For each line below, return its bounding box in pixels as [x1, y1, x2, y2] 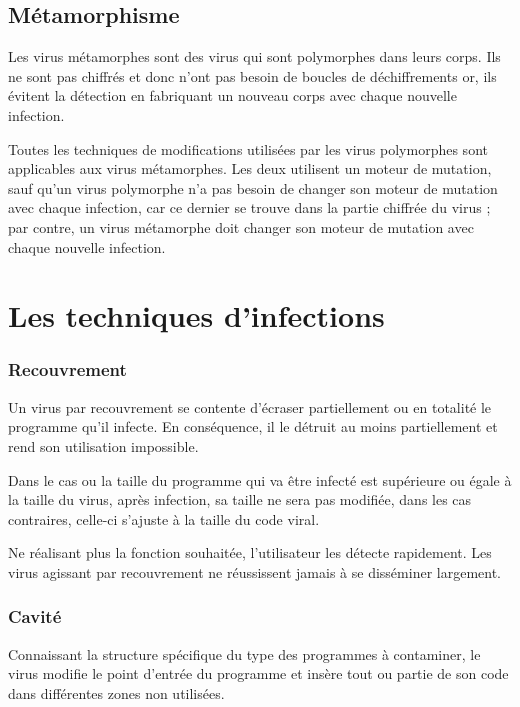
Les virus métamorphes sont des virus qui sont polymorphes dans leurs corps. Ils [8, 46, 501, 67]
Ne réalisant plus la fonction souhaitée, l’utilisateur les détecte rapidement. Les [8, 542, 492, 563]
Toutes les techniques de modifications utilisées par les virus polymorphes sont [8, 138, 488, 159]
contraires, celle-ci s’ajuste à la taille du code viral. [8, 508, 320, 529]
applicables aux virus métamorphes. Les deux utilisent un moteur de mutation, [8, 158, 492, 179]
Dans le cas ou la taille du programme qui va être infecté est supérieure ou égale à [8, 469, 512, 490]
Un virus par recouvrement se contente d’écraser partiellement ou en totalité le [8, 396, 492, 417]
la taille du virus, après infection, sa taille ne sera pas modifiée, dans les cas [8, 489, 472, 510]
